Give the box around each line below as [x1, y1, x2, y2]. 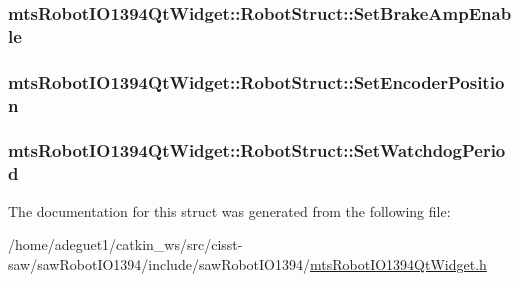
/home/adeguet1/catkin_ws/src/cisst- [8, 234, 243, 255]
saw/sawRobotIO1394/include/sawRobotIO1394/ [8, 253, 311, 274]
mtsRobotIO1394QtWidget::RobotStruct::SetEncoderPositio [8, 69, 505, 94]
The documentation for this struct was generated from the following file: [8, 200, 451, 221]
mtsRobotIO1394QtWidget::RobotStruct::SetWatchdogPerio [8, 138, 506, 163]
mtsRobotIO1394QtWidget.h [310, 253, 487, 274]
